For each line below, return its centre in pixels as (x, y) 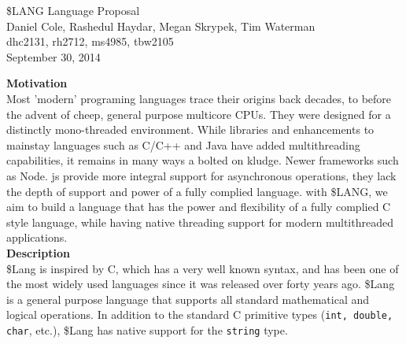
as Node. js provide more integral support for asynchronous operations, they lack (201, 175)
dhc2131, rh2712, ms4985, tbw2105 (90, 41)
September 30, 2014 (54, 56)
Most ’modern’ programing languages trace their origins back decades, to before (199, 98)
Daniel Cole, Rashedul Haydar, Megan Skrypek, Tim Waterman (161, 26)
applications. (37, 237)
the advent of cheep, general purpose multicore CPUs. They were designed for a (199, 114)
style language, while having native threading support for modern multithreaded (200, 222)
